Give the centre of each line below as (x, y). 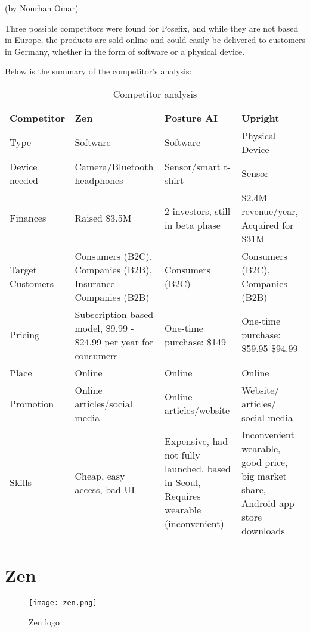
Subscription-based (114, 314)
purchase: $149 (195, 341)
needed (24, 180)
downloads (263, 530)
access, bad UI (105, 489)
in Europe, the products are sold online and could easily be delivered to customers (155, 40)
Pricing (25, 335)
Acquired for (268, 225)
